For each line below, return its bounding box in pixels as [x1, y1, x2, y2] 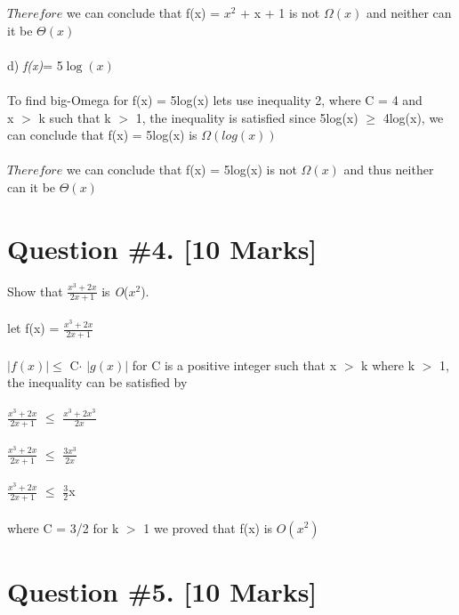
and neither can [366, 4, 452, 21]
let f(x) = [7, 319, 60, 337]
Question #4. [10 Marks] [7, 230, 318, 266]
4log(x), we [382, 108, 444, 126]
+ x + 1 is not [240, 4, 320, 21]
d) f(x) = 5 [7, 55, 63, 74]
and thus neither [343, 160, 434, 179]
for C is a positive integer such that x [132, 355, 337, 374]
